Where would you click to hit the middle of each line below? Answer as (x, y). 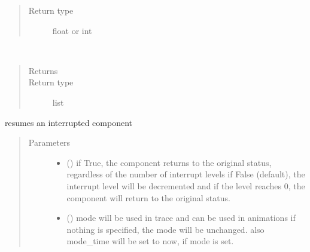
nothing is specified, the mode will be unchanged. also (165, 229)
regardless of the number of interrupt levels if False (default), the (186, 174)
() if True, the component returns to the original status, (169, 162)
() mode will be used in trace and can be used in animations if (181, 218)
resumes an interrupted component (69, 122)
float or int (72, 30)
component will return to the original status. (148, 197)
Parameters (49, 142)
